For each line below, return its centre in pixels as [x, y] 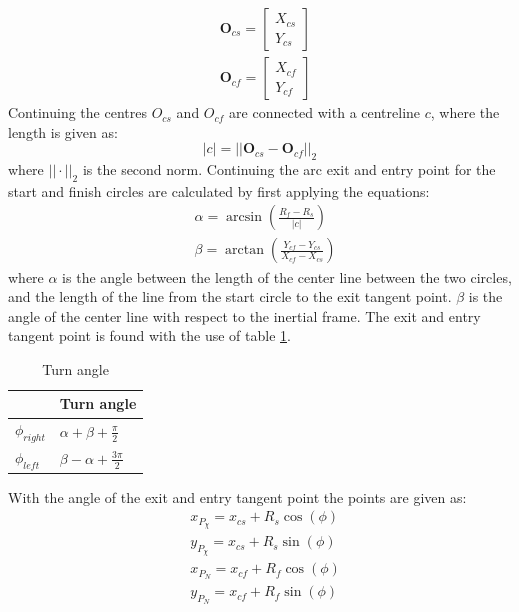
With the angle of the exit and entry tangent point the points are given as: [237, 496]
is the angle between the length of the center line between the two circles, [287, 276]
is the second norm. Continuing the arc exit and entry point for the [289, 169]
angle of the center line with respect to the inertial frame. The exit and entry [244, 315]
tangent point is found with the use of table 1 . [149, 335]
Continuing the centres [77, 112]
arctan [245, 250]
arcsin [244, 217]
